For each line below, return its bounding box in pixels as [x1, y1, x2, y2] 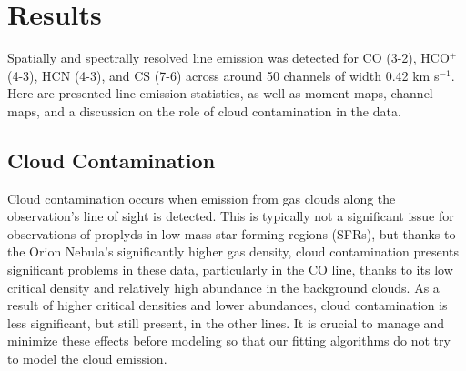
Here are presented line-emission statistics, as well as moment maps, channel [7, 84, 433, 103]
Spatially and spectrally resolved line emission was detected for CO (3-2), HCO [7, 48, 450, 67]
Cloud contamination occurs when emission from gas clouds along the [7, 188, 396, 207]
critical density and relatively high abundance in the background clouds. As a [7, 277, 440, 296]
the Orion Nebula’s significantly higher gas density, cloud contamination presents [7, 242, 460, 261]
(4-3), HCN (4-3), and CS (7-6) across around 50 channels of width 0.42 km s [7, 65, 440, 85]
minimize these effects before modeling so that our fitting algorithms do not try [7, 331, 451, 350]
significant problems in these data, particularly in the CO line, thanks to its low [7, 260, 453, 279]
